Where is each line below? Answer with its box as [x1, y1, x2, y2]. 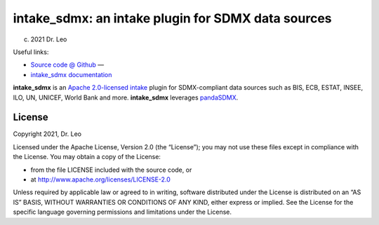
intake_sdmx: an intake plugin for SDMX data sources [13, 11, 333, 26]
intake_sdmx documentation [30, 70, 112, 79]
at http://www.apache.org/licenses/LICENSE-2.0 [30, 175, 171, 184]
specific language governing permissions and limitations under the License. [13, 207, 232, 217]
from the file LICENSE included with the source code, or [30, 165, 192, 174]
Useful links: [13, 48, 49, 56]
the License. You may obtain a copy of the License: [13, 153, 161, 161]
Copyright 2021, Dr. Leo [13, 130, 82, 138]
